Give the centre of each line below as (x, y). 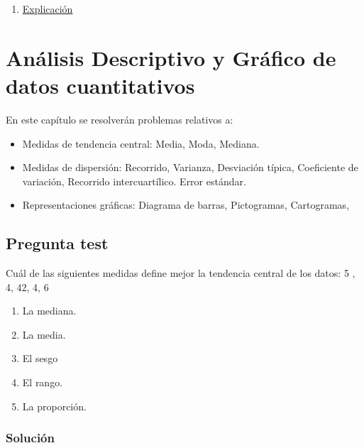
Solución (30, 438)
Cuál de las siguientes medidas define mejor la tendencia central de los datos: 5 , (181, 273)
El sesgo (40, 358)
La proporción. (54, 406)
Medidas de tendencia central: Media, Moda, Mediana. (141, 143)
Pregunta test (57, 243)
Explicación (48, 9)
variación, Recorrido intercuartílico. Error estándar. (134, 181)
